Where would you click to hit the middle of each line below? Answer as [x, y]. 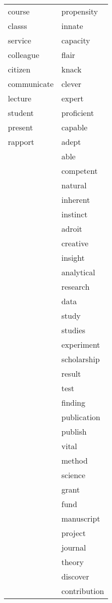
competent [79, 171]
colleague [24, 55]
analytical [78, 272]
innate [72, 26]
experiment [81, 344]
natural [74, 185]
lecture [20, 98]
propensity [80, 11]
